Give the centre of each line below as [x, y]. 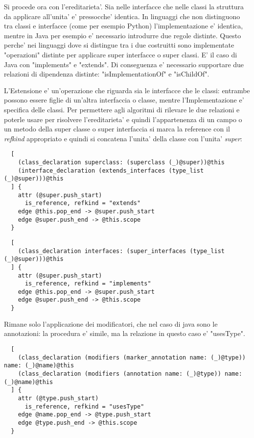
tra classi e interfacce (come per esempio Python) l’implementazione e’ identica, [124, 26]
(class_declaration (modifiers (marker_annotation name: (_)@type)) [132, 357]
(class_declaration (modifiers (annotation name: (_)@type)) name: [130, 374]
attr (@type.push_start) [58, 398]
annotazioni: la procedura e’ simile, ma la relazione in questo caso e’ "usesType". [125, 333]
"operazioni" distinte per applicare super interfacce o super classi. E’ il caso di [121, 54]
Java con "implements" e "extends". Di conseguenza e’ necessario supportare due [124, 64]
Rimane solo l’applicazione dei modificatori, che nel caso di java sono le [111, 323]
